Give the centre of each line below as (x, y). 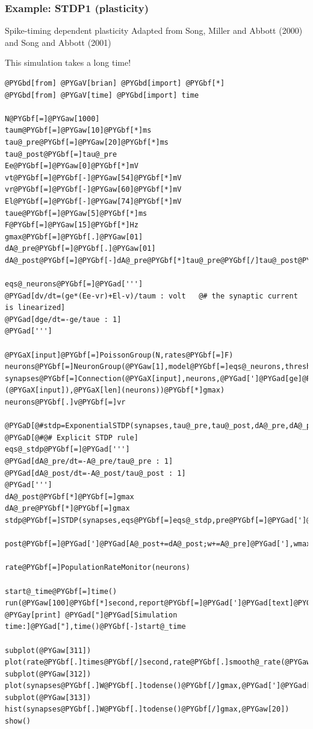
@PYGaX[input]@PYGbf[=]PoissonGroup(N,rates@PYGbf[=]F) (119, 355)
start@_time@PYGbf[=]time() (61, 591)
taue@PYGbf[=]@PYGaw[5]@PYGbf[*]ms (76, 213)
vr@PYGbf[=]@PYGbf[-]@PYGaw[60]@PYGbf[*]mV (93, 190)
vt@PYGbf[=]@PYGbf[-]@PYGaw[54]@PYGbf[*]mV (93, 178)
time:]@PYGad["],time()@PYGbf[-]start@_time (95, 627)
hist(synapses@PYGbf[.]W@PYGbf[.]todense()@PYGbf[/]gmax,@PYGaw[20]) (147, 709)
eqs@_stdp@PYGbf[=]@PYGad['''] (67, 450)
